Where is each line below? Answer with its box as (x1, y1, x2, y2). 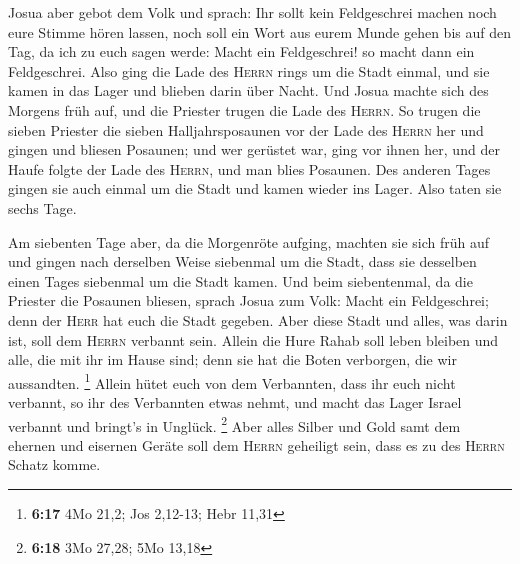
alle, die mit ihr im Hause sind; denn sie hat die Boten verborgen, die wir (8, 349, 457, 370)
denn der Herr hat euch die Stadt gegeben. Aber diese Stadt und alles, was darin (8, 309, 508, 330)
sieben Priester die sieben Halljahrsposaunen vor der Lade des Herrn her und (8, 119, 484, 140)
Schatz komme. (8, 454, 101, 475)
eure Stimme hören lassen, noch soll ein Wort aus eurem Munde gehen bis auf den (8, 21, 511, 42)
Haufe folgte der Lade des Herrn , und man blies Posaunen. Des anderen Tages (8, 158, 491, 179)
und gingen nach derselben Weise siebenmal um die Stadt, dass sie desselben (8, 251, 477, 272)
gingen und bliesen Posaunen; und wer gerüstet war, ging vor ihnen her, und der (8, 139, 500, 160)
